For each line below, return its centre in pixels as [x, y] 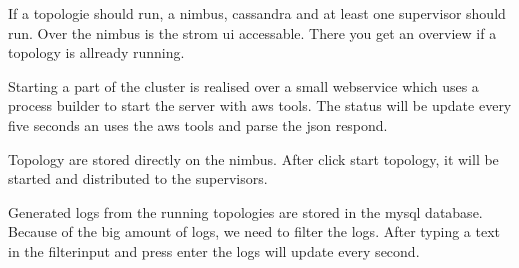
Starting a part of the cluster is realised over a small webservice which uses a [243, 85]
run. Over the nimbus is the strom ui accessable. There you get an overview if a [252, 32]
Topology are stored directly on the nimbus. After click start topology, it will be [253, 158]
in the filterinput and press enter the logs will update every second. [214, 250]
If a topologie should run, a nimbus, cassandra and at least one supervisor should [257, 13]
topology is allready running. [96, 52]
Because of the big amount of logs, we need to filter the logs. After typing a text [254, 231]
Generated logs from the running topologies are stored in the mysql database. [245, 211]
